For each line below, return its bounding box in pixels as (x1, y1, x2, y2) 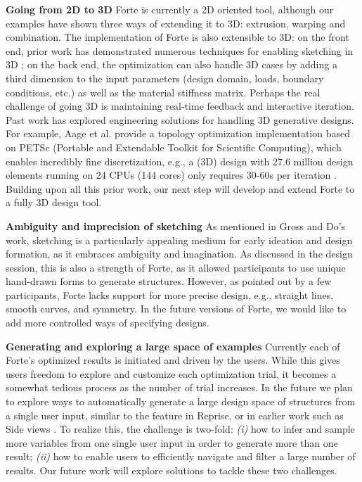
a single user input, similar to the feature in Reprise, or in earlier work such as (6, 407, 344, 422)
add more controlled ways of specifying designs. (6, 315, 209, 330)
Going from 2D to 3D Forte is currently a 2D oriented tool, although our (6, 2, 334, 16)
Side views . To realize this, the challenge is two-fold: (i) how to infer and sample (6, 421, 355, 436)
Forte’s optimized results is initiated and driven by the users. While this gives (6, 353, 340, 367)
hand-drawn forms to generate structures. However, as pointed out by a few (6, 274, 332, 288)
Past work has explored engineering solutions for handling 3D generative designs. (6, 112, 354, 127)
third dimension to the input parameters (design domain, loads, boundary (6, 70, 324, 85)
